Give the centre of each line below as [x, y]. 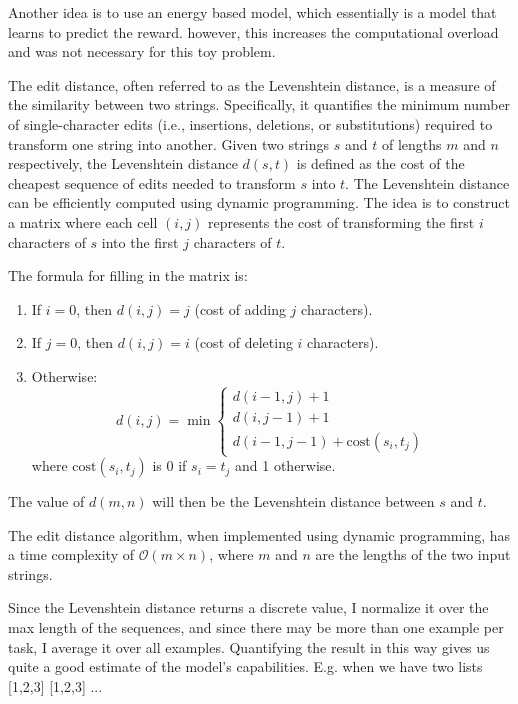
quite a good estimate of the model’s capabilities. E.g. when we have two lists [245, 666]
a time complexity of [71, 554]
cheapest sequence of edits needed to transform [152, 182]
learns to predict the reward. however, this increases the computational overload [253, 31]
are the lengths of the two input [413, 554]
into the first [140, 241]
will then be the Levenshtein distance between [293, 501]
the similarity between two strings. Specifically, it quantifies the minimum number [259, 104]
